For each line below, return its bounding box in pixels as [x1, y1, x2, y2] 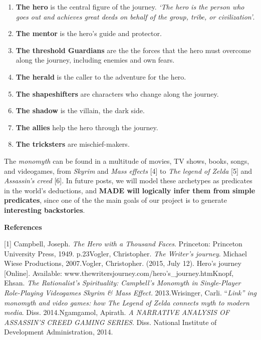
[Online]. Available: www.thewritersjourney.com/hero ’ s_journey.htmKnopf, [4, 267, 234, 278]
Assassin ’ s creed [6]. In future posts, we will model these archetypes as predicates [4, 175, 252, 186]
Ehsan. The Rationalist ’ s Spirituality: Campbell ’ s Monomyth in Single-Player [4, 277, 241, 288]
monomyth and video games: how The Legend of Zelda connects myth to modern [4, 297, 249, 307]
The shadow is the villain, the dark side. [16, 105, 145, 116]
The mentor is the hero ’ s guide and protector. [16, 28, 162, 39]
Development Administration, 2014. [4, 326, 113, 337]
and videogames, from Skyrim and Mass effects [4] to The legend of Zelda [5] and [4, 165, 252, 176]
